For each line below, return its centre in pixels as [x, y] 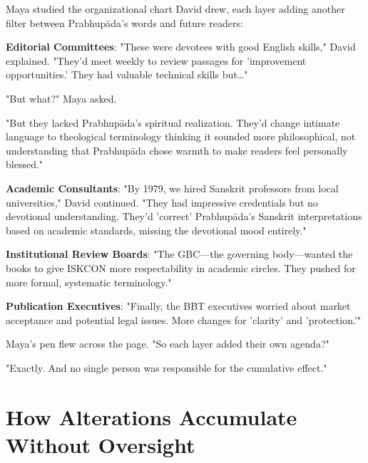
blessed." [25, 164]
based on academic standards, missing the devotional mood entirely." [156, 230]
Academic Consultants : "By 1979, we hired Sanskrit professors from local [172, 188]
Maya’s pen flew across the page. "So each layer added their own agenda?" [168, 344]
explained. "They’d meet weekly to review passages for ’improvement [156, 60]
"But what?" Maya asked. [61, 98]
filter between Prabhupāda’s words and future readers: [124, 22]
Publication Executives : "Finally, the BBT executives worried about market [178, 306]
